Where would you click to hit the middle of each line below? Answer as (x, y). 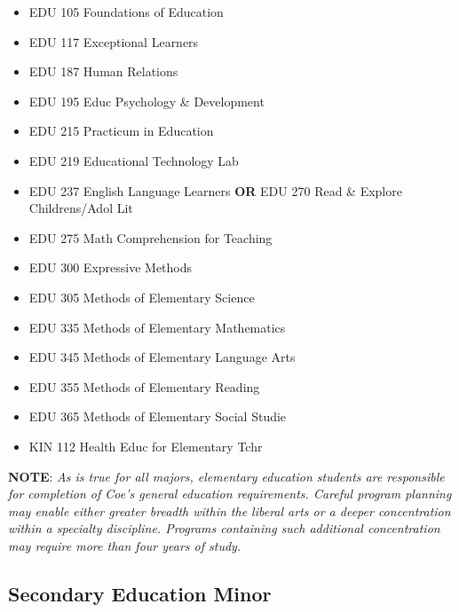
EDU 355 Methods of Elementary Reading (144, 386)
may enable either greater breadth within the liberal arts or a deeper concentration (229, 510)
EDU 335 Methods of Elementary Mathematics (157, 327)
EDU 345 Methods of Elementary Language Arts (162, 357)
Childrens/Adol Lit (81, 208)
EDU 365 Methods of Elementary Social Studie (158, 416)
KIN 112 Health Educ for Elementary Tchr (146, 446)
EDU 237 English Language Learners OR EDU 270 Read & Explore (215, 190)
